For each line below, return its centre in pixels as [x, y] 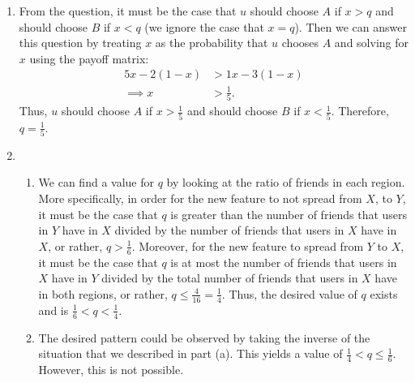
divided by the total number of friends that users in [230, 278]
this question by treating [80, 43]
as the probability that [212, 43]
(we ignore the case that [204, 26]
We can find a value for [96, 182]
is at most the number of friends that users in [284, 262]
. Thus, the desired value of [289, 293]
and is [53, 310]
